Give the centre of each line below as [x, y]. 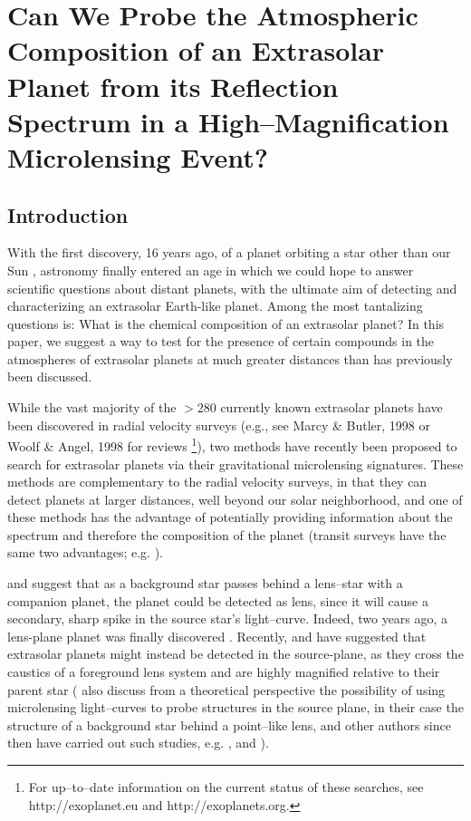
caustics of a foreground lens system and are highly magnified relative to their [224, 672]
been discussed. [50, 377]
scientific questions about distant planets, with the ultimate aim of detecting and [232, 288]
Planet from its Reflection [173, 86]
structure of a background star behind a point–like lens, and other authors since [229, 724]
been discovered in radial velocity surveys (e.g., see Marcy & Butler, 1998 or [219, 425]
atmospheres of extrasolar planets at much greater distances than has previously [230, 358]
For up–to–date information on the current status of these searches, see [226, 787]
